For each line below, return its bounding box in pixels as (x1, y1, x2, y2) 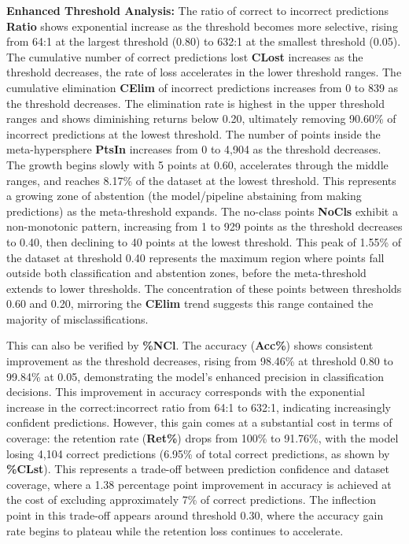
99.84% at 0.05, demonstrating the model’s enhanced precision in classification (6, 368, 384, 384)
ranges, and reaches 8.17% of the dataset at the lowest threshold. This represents (6, 172, 396, 188)
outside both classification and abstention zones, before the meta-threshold (6, 265, 367, 281)
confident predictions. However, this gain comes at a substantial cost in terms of (6, 414, 392, 431)
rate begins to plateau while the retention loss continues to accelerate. (6, 522, 344, 538)
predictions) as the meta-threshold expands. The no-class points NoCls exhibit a (6, 202, 398, 219)
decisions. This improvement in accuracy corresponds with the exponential (6, 383, 365, 400)
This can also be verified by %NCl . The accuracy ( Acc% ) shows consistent (6, 337, 374, 353)
